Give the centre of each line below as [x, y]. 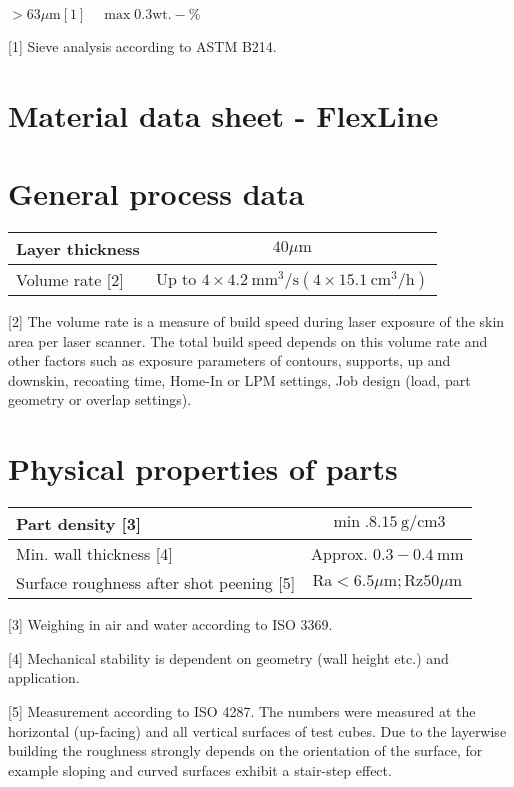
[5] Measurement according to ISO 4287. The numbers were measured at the [242, 710]
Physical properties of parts [203, 468]
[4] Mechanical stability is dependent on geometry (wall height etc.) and [228, 657]
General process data [156, 193]
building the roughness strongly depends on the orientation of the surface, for [245, 750]
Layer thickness [78, 249]
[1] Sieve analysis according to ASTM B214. [142, 46]
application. [44, 677]
